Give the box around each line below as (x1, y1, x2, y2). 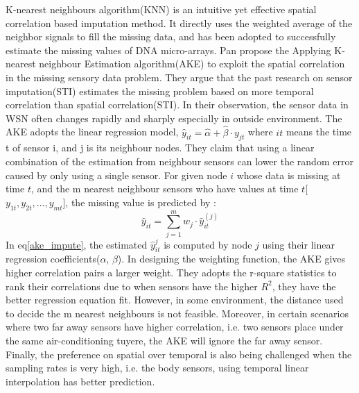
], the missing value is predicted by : (62, 194, 216, 209)
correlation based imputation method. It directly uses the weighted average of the (6, 15, 353, 30)
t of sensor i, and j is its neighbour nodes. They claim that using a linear (6, 140, 315, 155)
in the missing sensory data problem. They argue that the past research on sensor (6, 69, 353, 84)
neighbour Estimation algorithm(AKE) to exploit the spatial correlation (39, 56, 345, 71)
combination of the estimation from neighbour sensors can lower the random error (6, 153, 353, 168)
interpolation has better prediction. (6, 374, 155, 388)
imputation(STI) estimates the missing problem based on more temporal (6, 83, 314, 98)
